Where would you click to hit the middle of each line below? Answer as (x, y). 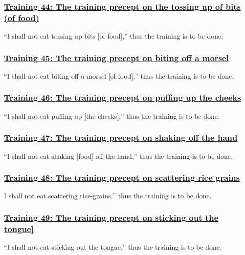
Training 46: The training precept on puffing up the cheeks (122, 97)
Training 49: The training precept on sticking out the (111, 217)
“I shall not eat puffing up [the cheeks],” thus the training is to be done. (112, 116)
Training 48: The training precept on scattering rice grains (122, 178)
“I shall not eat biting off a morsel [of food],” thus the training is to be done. (119, 75)
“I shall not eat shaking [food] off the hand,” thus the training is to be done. (118, 156)
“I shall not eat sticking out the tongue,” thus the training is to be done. (113, 247)
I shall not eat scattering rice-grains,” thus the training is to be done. (108, 196)
